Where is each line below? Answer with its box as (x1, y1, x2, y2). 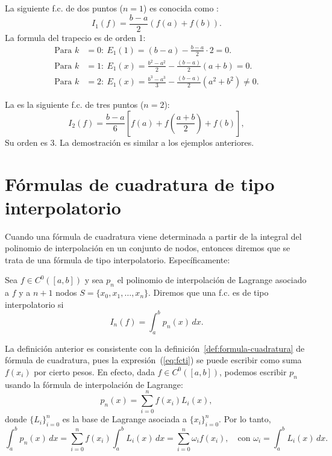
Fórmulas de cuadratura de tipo (5, 171, 275, 196)
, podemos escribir (219, 365, 287, 378)
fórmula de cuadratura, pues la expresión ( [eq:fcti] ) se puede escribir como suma (5, 354, 302, 366)
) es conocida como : (143, 2, 219, 14)
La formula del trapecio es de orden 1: (5, 31, 146, 43)
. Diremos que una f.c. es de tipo (148, 286, 269, 299)
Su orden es (5, 136, 48, 148)
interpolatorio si (5, 298, 64, 310)
